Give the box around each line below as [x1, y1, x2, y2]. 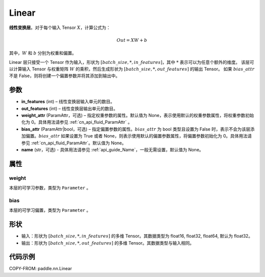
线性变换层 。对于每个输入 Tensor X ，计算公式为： [9, 25, 111, 30]
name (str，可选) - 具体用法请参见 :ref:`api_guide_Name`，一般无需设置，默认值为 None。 [21, 146, 204, 152]
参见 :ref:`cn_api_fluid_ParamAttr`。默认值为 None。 [21, 140, 127, 146]
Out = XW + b [116, 37, 147, 43]
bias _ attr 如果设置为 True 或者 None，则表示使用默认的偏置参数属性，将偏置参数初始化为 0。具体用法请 [38, 133, 252, 139]
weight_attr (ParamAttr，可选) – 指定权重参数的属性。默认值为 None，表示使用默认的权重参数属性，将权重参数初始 [21, 112, 254, 118]
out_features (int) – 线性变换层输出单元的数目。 [21, 106, 118, 111]
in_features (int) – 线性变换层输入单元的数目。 [21, 99, 115, 105]
